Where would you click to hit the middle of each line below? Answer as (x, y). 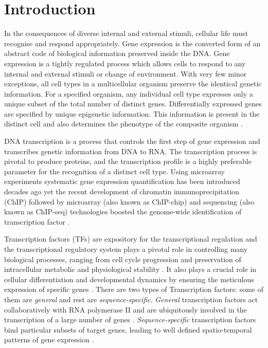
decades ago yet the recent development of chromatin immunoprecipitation (122, 191)
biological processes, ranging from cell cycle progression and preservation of (123, 259)
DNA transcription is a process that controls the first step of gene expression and (132, 141)
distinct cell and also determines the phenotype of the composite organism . (123, 124)
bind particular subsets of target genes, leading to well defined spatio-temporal (128, 329)
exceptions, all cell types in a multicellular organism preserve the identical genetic (133, 84)
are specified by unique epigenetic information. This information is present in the (132, 113)
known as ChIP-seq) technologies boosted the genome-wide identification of (123, 212)
